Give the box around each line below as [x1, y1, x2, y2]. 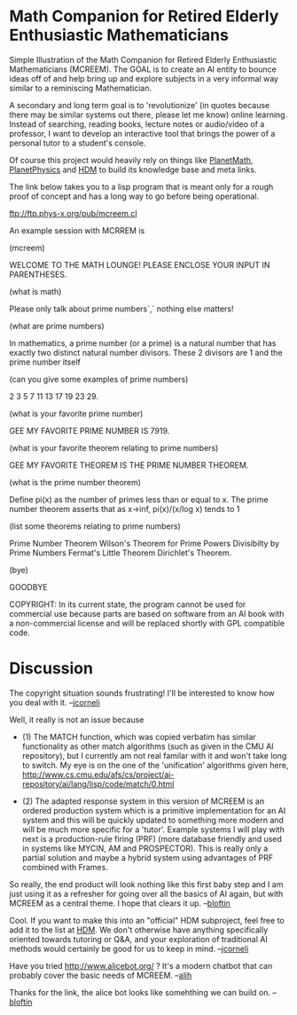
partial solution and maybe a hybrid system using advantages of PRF [21, 852, 273, 862]
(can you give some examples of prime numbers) [9, 374, 189, 384]
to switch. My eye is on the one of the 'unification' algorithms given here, [21, 759, 289, 770]
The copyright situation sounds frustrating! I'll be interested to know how [9, 688, 275, 698]
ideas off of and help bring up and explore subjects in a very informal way [9, 73, 279, 83]
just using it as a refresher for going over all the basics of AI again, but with [9, 888, 284, 899]
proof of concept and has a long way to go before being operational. [9, 191, 260, 201]
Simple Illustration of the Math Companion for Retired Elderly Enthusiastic [9, 54, 277, 65]
